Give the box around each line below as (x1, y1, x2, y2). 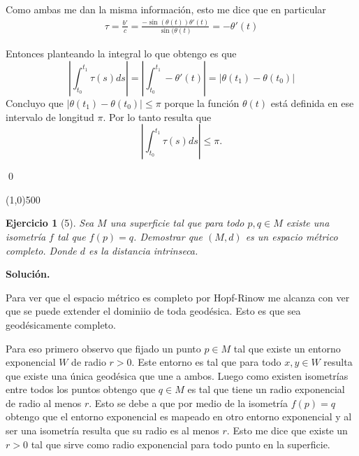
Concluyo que (6, 95, 64, 110)
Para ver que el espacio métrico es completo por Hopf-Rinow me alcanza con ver (6, 290, 350, 304)
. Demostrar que (133, 229, 203, 243)
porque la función (164, 95, 240, 110)
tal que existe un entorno (233, 341, 341, 355)
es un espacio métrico (245, 229, 338, 243)
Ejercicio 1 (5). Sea (6, 215, 94, 230)
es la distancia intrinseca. (89, 243, 198, 257)
